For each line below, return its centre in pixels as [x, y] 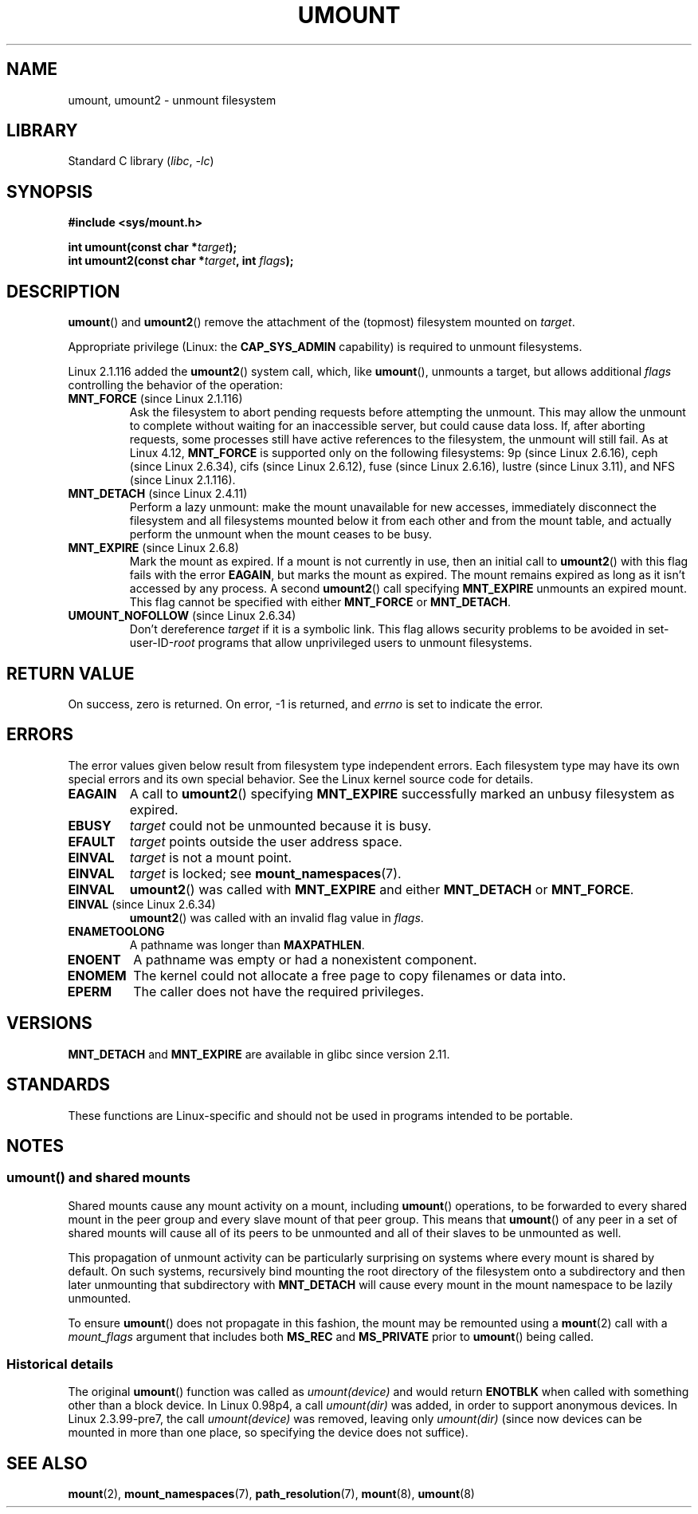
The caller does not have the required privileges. [279, 991]
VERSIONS [49, 1023]
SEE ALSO [47, 1463]
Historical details [60, 1364]
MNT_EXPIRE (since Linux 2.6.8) [153, 548]
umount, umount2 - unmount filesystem [172, 100]
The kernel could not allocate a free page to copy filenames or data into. [350, 975]
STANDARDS [59, 1085]
